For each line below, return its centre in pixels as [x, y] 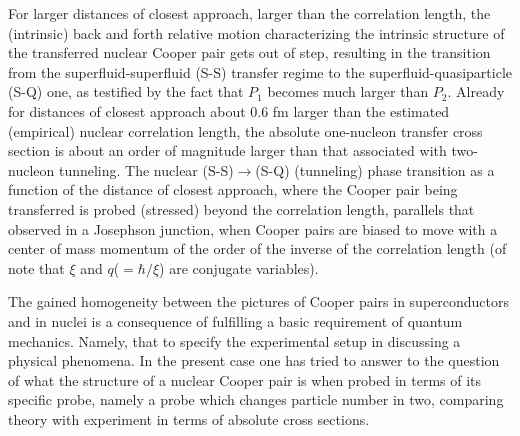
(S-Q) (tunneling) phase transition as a [375, 169]
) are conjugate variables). [239, 267]
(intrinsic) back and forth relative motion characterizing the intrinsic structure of [256, 32]
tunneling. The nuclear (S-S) [146, 169]
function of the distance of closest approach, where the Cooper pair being [233, 189]
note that [36, 267]
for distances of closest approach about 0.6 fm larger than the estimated [229, 110]
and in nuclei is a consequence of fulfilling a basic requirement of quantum [235, 320]
